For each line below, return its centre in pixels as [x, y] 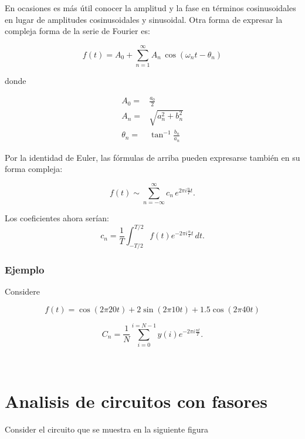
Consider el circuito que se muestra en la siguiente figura [106, 429]
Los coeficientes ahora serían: [57, 218]
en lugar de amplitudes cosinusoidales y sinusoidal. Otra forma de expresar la [144, 19]
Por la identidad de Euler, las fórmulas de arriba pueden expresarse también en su [152, 157]
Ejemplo [25, 269]
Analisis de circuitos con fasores [136, 401]
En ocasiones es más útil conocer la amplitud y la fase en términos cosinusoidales [150, 8]
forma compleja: [34, 169]
